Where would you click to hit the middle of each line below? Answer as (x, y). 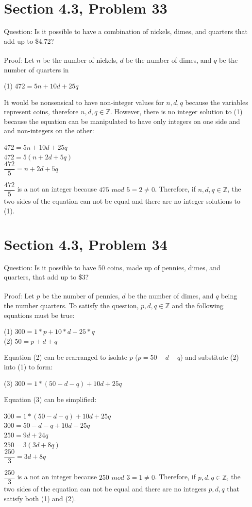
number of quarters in (36, 69)
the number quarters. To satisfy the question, (71, 306)
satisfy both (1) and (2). (40, 498)
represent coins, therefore (41, 112)
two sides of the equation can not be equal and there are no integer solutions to (122, 201)
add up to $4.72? (29, 41)
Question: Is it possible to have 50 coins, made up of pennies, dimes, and (112, 267)
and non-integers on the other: (49, 131)
